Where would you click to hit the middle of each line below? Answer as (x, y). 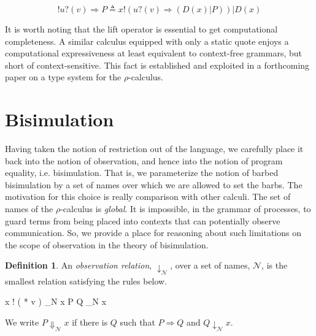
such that (137, 322)
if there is (90, 322)
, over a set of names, (210, 265)
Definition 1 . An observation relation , (79, 265)
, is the (275, 265)
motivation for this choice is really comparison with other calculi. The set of (148, 197)
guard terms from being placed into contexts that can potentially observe (143, 220)
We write (22, 322)
